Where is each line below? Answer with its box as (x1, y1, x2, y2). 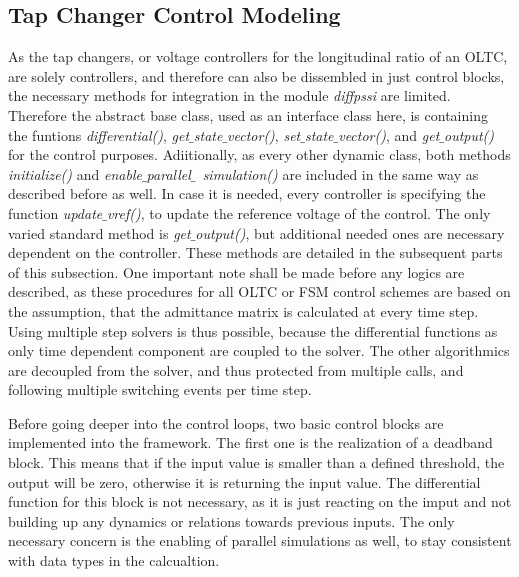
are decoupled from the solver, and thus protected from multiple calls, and (8, 359, 464, 380)
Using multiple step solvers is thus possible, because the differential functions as (8, 320, 498, 341)
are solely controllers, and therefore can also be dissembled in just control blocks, (8, 65, 505, 86)
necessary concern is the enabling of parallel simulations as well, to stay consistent (8, 530, 512, 551)
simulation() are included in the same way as (202, 163, 479, 184)
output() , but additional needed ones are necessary (195, 222, 505, 243)
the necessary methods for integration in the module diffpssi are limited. (8, 85, 451, 106)
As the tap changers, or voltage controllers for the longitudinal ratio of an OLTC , (8, 46, 508, 67)
